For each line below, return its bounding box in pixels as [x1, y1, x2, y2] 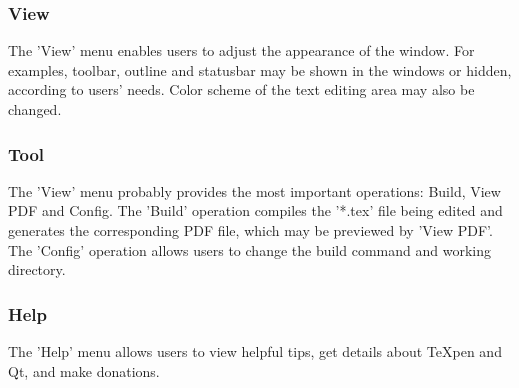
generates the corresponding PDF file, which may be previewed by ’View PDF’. [8, 220, 493, 240]
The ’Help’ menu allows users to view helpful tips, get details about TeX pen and [8, 341, 502, 361]
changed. [8, 99, 62, 119]
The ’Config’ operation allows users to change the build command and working [8, 239, 491, 260]
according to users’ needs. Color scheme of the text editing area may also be [8, 79, 475, 100]
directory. [8, 259, 66, 280]
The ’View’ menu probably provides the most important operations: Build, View [8, 180, 501, 201]
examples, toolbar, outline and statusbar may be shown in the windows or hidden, [8, 59, 512, 80]
